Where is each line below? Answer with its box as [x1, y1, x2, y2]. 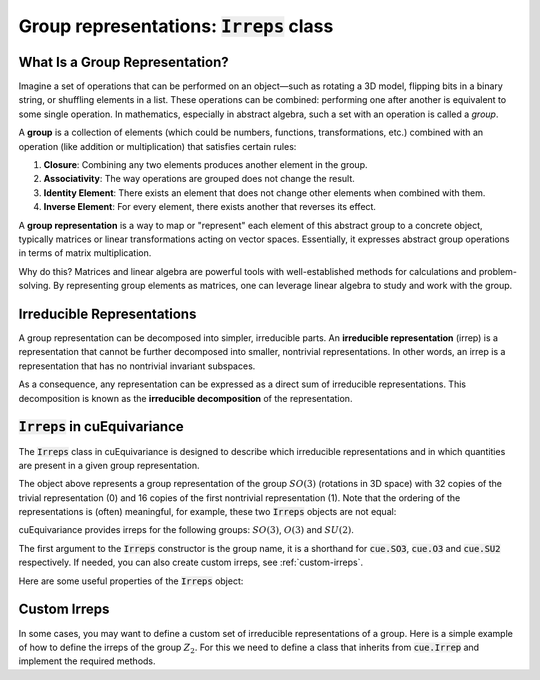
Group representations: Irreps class [18, 15, 334, 37]
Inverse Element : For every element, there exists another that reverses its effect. [43, 201, 377, 213]
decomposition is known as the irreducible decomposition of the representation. [18, 392, 353, 404]
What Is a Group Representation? [18, 53, 229, 70]
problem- [478, 265, 517, 277]
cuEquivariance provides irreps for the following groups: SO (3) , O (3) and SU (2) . [18, 524, 355, 536]
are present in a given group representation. [18, 459, 200, 471]
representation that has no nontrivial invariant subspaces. [18, 360, 256, 372]
